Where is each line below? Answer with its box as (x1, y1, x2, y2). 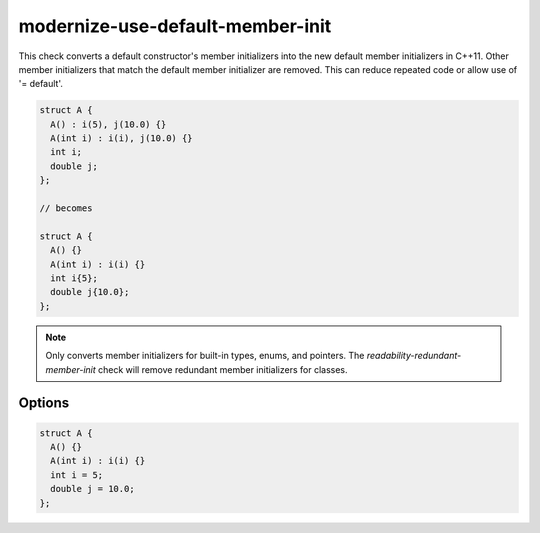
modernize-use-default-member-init (18, 15, 332, 37)
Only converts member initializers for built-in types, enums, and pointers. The (45, 350, 365, 362)
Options (18, 395, 70, 412)
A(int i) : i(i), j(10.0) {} (50, 133, 194, 144)
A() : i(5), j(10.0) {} (50, 118, 167, 130)
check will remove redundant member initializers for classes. (98, 363, 349, 375)
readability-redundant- (366, 350, 462, 362)
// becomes (39, 203, 93, 214)
